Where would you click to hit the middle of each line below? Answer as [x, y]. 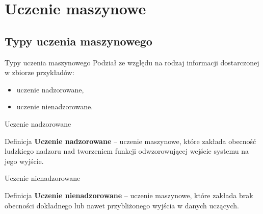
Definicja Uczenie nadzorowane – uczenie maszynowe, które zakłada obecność [130, 141]
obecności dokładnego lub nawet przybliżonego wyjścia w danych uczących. [122, 205]
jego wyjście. [24, 161]
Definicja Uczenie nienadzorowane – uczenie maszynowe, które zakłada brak [129, 195]
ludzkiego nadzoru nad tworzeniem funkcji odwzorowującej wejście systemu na [127, 151]
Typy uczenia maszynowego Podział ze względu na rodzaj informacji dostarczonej [132, 62]
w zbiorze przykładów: [40, 72]
